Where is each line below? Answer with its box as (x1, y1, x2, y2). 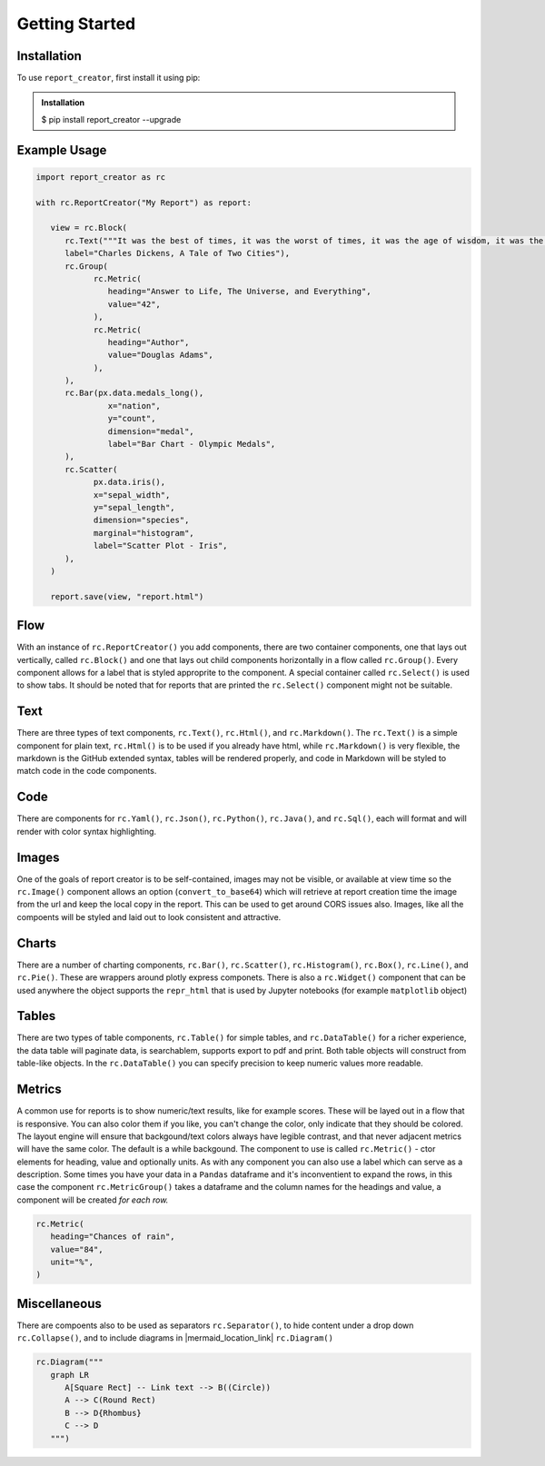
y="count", (107, 413, 156, 424)
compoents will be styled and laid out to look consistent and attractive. (16, 911, 282, 922)
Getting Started (16, 14, 136, 34)
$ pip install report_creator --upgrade (41, 114, 182, 124)
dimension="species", (93, 515, 190, 526)
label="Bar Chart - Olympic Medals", (107, 439, 276, 450)
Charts (16, 936, 57, 951)
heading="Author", (107, 337, 190, 347)
